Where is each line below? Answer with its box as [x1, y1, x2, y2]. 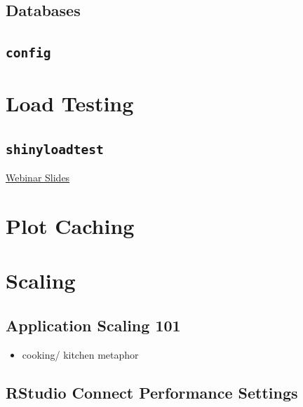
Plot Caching [6, 212, 135, 240]
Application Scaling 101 [6, 315, 181, 336]
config [6, 46, 51, 61]
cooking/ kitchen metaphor [22, 347, 139, 361]
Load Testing [6, 89, 134, 118]
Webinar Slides [6, 170, 70, 185]
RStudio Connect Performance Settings [6, 381, 298, 403]
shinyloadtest [6, 142, 104, 157]
